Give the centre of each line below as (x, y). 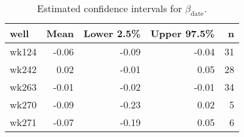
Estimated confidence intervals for (109, 8)
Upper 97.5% (182, 33)
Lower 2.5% (112, 33)
